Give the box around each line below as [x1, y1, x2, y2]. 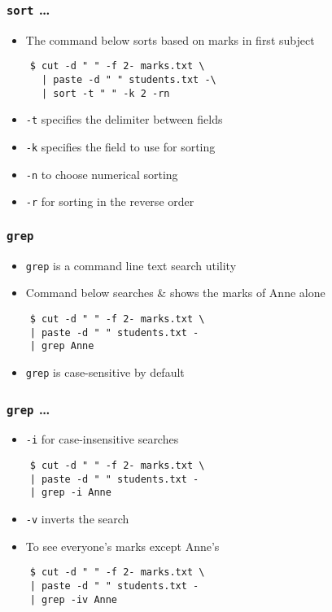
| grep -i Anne [29, 487, 111, 499]
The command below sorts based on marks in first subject [25, 31, 315, 48]
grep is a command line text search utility [25, 256, 237, 273]
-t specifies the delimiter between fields [25, 111, 223, 128]
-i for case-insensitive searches [25, 431, 179, 448]
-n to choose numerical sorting [25, 165, 178, 182]
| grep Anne [29, 340, 94, 352]
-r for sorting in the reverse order [25, 193, 194, 210]
